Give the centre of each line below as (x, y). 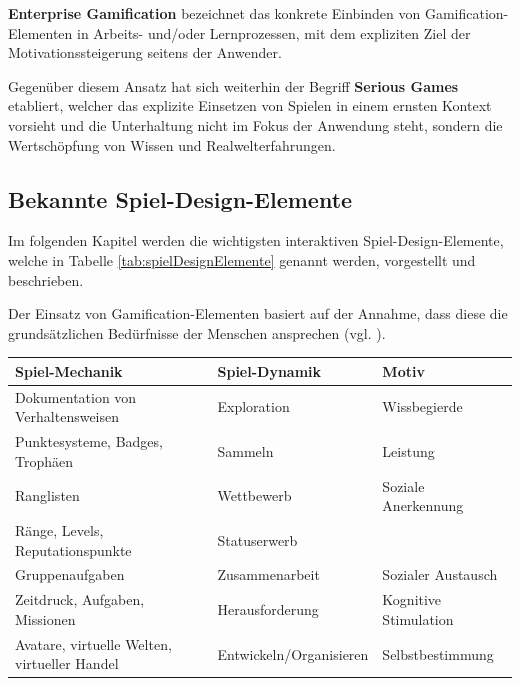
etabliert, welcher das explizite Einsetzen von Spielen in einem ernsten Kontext (250, 105)
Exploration (253, 406)
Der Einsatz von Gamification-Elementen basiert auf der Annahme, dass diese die (258, 313)
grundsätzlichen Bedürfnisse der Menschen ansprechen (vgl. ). (197, 332)
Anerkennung (423, 505)
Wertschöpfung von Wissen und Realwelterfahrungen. (172, 144)
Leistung (408, 450)
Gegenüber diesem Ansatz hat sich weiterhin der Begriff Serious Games (233, 85)
